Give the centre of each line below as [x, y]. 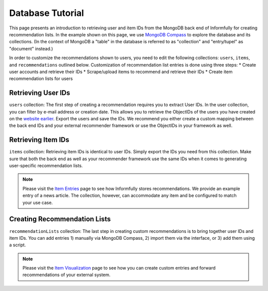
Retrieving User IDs [40, 93]
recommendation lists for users [41, 79]
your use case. [38, 202]
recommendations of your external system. [67, 275]
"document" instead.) [31, 48]
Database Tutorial [47, 13]
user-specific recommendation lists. [46, 166]
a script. [18, 245]
